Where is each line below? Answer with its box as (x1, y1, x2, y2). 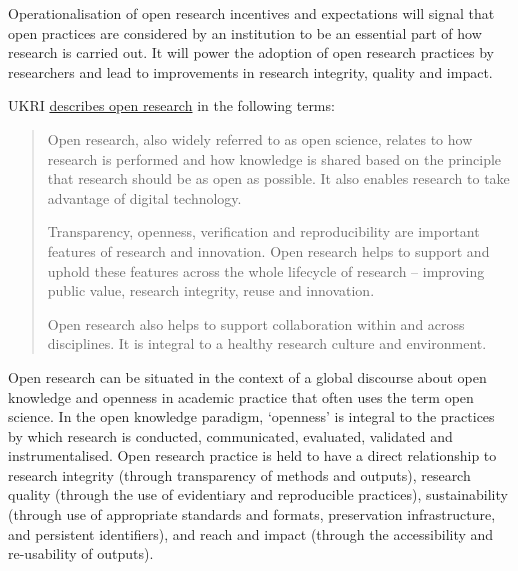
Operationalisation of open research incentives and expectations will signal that (8, 3, 495, 23)
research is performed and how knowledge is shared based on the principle (47, 148, 502, 169)
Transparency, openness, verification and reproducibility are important (47, 221, 480, 242)
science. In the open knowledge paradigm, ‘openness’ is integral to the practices (8, 406, 495, 427)
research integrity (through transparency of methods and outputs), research (8, 464, 471, 485)
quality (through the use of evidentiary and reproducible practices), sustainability (8, 484, 508, 505)
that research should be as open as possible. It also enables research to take (47, 168, 510, 189)
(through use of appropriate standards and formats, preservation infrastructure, (8, 504, 496, 525)
